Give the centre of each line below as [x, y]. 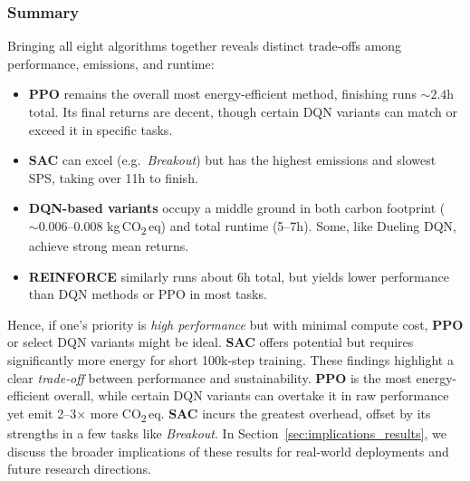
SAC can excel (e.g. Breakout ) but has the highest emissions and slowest [232, 160]
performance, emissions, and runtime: [111, 63]
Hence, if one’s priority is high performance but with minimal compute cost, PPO [235, 324]
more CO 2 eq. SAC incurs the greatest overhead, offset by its [260, 414]
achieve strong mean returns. [109, 246]
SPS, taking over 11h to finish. [113, 177]
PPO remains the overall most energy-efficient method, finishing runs [222, 94]
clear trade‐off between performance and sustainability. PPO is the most [210, 377]
